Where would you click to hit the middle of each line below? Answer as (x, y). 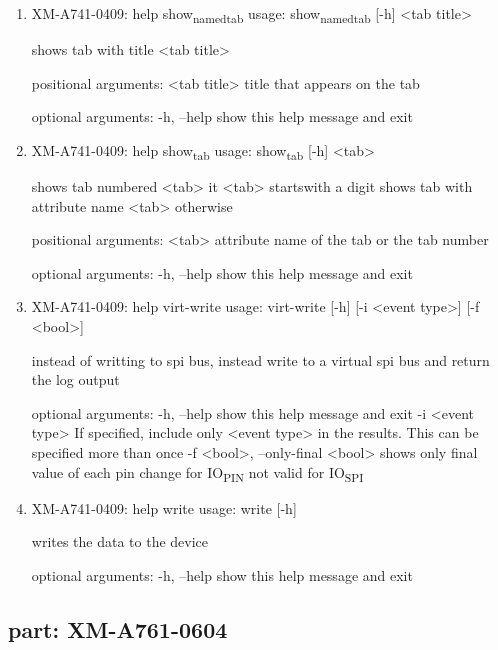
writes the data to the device (120, 541)
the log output (75, 379)
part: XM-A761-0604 (118, 628)
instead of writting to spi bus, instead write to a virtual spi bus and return (260, 359)
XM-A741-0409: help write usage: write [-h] (164, 507)
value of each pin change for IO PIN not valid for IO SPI (197, 473)
